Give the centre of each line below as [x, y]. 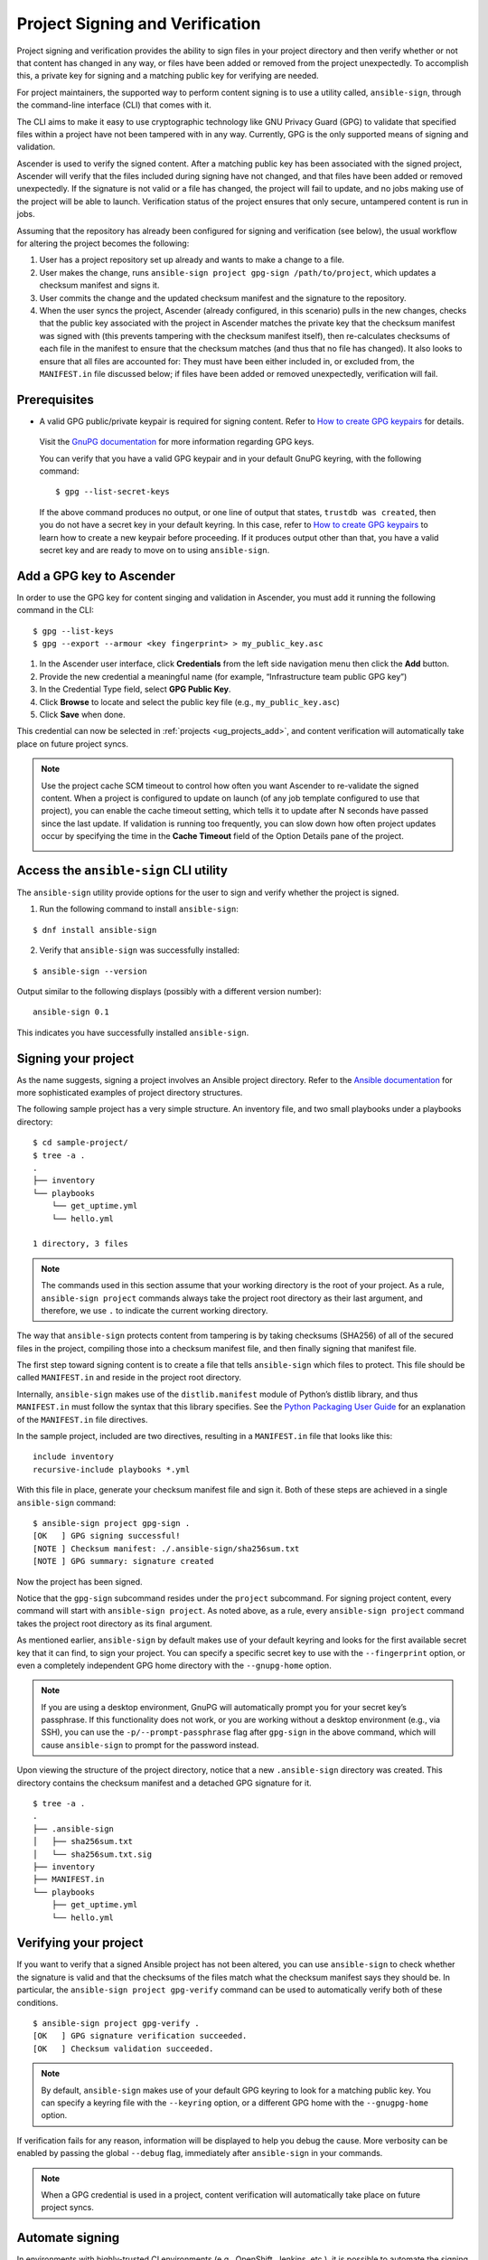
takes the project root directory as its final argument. [114, 1624]
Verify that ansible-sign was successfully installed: [139, 950]
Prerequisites [55, 399]
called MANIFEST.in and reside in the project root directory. [129, 1378]
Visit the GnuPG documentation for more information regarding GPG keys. [177, 442]
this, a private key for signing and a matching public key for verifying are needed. [168, 76]
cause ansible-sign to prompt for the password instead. [150, 1745]
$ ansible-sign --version [90, 971]
